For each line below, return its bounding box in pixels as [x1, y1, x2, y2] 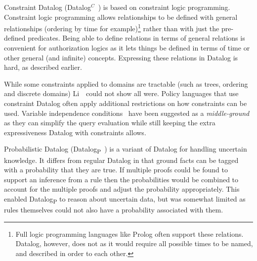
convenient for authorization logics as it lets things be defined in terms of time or [4, 43, 250, 53]
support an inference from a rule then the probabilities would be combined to [4, 174, 239, 184]
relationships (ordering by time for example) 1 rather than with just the [4, 22, 219, 33]
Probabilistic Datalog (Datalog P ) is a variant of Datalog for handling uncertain [4, 144, 247, 156]
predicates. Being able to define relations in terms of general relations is [28, 33, 245, 43]
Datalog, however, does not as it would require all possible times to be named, [15, 238, 253, 249]
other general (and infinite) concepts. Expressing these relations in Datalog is [4, 52, 238, 62]
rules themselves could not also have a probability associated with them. [4, 205, 223, 214]
